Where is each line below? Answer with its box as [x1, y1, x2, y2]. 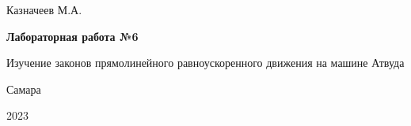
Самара [6, 80, 41, 97]
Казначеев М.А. [6, 2, 82, 17]
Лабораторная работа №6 [6, 28, 139, 44]
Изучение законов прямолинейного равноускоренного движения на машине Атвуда [6, 54, 405, 71]
